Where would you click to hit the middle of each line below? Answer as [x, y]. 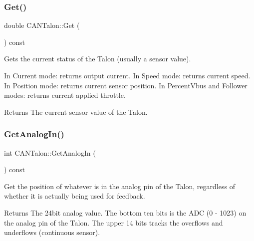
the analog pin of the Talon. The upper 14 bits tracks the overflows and [114, 222]
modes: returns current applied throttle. [65, 95]
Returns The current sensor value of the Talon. [76, 112]
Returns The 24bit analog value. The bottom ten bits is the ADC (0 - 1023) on [125, 212]
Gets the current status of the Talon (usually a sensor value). [98, 59]
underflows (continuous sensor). [52, 232]
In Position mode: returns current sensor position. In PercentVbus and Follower [126, 85]
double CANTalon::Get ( [42, 25]
